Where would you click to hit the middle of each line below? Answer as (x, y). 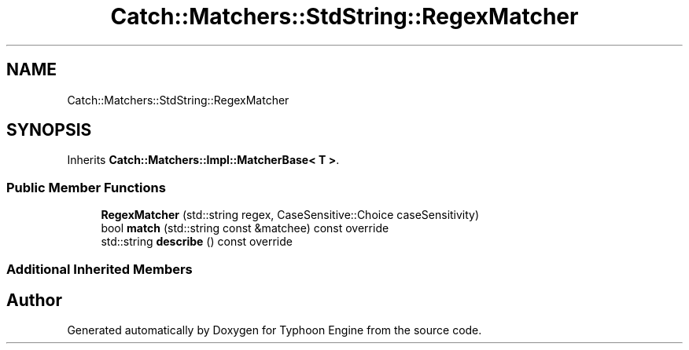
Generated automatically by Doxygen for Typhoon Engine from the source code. (274, 330)
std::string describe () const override (197, 242)
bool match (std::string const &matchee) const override (245, 228)
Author (34, 300)
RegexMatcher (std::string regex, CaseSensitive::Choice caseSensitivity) (290, 215)
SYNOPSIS (49, 130)
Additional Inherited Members (99, 269)
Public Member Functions (86, 187)
